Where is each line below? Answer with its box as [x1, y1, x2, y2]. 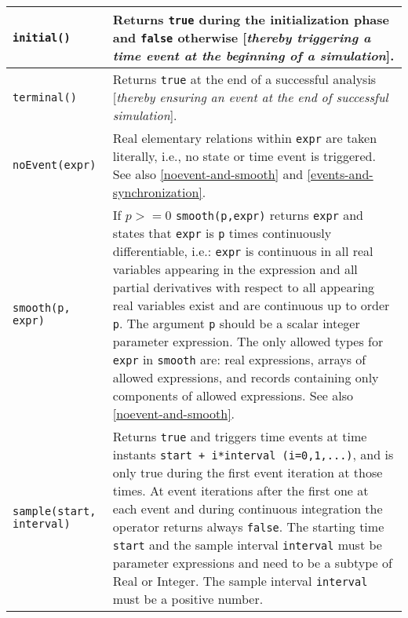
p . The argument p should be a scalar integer [112, 314, 360, 332]
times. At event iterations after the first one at [112, 481, 369, 499]
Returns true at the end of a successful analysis [112, 70, 377, 88]
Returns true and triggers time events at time [112, 427, 367, 445]
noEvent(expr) [13, 159, 97, 171]
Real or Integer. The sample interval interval [112, 572, 368, 590]
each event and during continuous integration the [112, 499, 383, 517]
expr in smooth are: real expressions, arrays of [112, 350, 366, 368]
